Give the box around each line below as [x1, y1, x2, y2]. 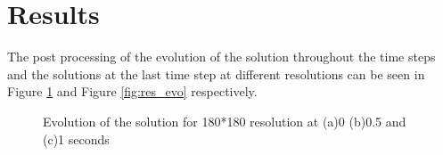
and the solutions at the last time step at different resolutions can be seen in [7, 64, 425, 83]
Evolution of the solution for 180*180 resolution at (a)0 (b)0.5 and [43, 111, 406, 130]
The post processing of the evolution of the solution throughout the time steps [7, 47, 436, 66]
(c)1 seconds [43, 129, 110, 148]
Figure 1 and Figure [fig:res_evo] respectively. [7, 82, 258, 101]
